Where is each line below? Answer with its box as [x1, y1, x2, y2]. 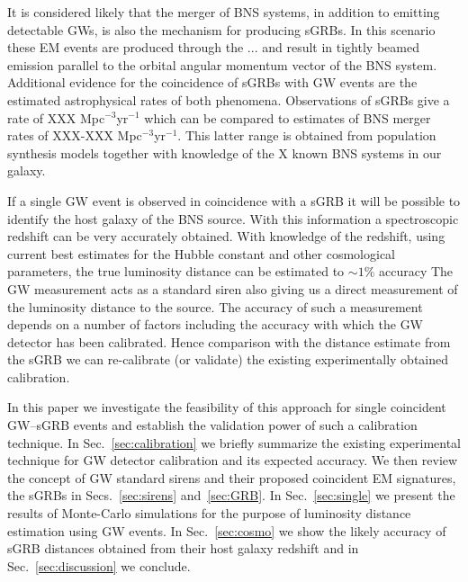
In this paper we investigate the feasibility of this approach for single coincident [7, 398, 446, 416]
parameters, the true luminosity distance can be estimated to [7, 262, 345, 281]
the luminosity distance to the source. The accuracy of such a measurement [7, 297, 423, 316]
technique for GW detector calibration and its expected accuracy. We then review [7, 451, 458, 470]
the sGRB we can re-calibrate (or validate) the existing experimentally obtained [7, 350, 449, 369]
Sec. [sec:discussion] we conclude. [7, 556, 191, 575]
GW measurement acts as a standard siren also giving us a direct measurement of [7, 279, 458, 298]
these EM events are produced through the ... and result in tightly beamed [7, 38, 419, 57]
